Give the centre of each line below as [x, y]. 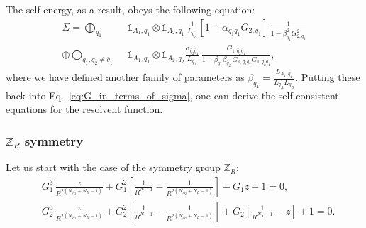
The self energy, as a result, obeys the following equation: [131, 9]
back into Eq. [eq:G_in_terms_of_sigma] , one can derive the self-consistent [172, 95]
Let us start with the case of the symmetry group [113, 167]
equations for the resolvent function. [84, 109]
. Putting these [328, 77]
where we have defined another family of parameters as [125, 77]
